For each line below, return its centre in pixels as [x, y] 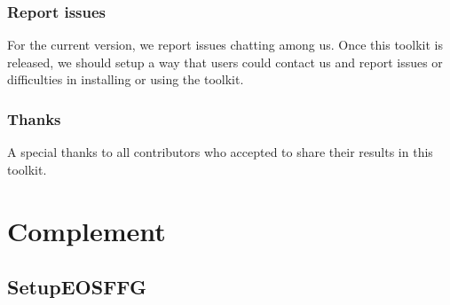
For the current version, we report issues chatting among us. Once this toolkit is [225, 45]
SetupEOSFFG [77, 287]
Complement [87, 230]
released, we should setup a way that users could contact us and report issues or [225, 62]
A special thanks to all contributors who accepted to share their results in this [220, 152]
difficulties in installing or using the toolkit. [126, 79]
